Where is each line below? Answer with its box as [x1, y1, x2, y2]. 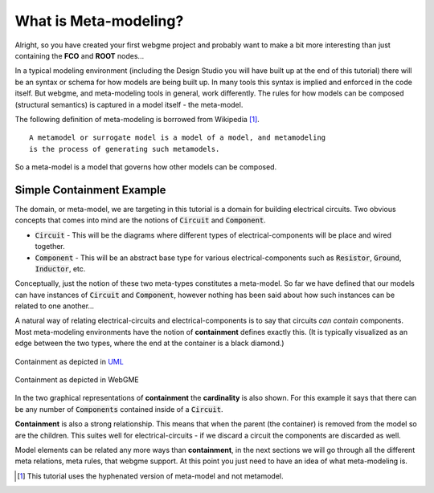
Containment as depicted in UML [14, 357, 124, 366]
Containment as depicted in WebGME [14, 375, 140, 385]
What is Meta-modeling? [14, 12, 184, 30]
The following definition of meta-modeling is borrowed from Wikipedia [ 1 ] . [14, 114, 260, 124]
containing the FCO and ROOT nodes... [14, 51, 145, 60]
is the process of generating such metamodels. [29, 145, 220, 153]
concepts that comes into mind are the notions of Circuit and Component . [14, 215, 267, 225]
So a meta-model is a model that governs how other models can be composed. [14, 162, 277, 172]
